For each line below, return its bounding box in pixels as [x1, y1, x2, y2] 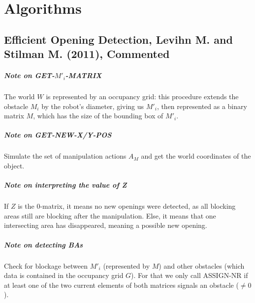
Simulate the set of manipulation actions [4, 151, 127, 161]
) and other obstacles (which [159, 260, 245, 271]
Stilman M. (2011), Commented [4, 46, 170, 61]
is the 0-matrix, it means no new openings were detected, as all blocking [18, 201, 236, 211]
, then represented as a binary [157, 101, 247, 111]
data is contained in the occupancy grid [4, 270, 124, 280]
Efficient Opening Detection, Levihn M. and [4, 31, 233, 47]
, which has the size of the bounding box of [33, 110, 163, 121]
